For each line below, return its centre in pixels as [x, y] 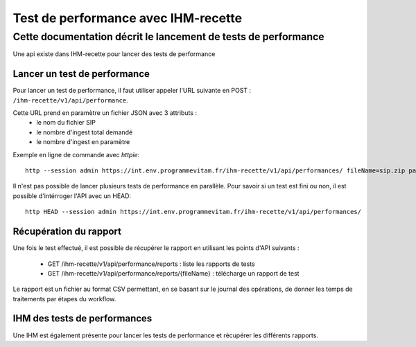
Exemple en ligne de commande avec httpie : [76, 154]
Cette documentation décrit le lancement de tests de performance [169, 37]
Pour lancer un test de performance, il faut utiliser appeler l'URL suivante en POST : [132, 91]
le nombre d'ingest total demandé [85, 132]
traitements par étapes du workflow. [64, 299]
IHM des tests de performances [83, 319]
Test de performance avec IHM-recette [128, 18]
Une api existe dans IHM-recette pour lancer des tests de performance [114, 54]
